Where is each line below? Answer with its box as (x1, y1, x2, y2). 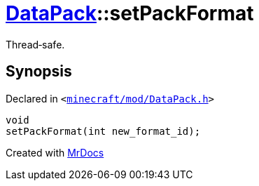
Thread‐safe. (6, 38, 65, 51)
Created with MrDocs (6, 146, 104, 159)
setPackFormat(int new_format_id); (6, 125, 201, 137)
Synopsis (6, 62, 72, 81)
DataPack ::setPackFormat (6, 1, 254, 25)
